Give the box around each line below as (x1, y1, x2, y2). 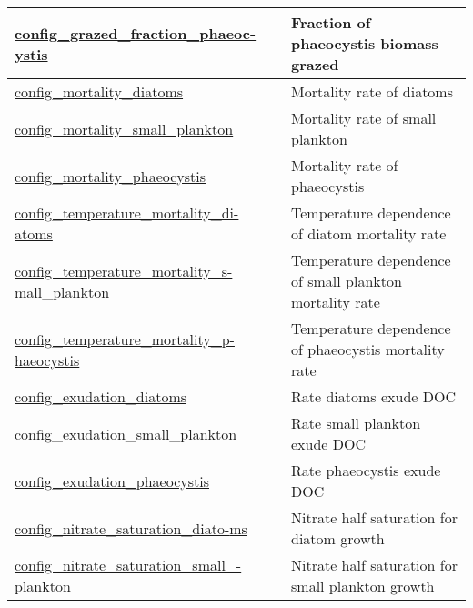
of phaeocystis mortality (291, 339, 445, 360)
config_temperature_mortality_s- (15, 259, 233, 281)
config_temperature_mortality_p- (15, 328, 235, 350)
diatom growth (291, 528, 385, 549)
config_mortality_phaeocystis (15, 165, 206, 187)
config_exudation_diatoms (15, 386, 187, 407)
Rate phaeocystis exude (291, 460, 441, 481)
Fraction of (291, 12, 371, 33)
